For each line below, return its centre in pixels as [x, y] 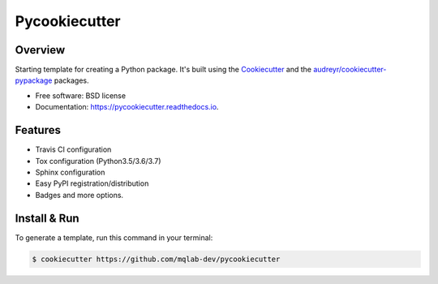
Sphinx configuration [70, 172]
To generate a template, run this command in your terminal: [114, 237]
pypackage [34, 80]
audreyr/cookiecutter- [350, 70]
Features [38, 130]
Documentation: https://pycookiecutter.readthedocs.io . [127, 107]
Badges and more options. [79, 195]
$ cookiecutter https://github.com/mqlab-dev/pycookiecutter [156, 259]
